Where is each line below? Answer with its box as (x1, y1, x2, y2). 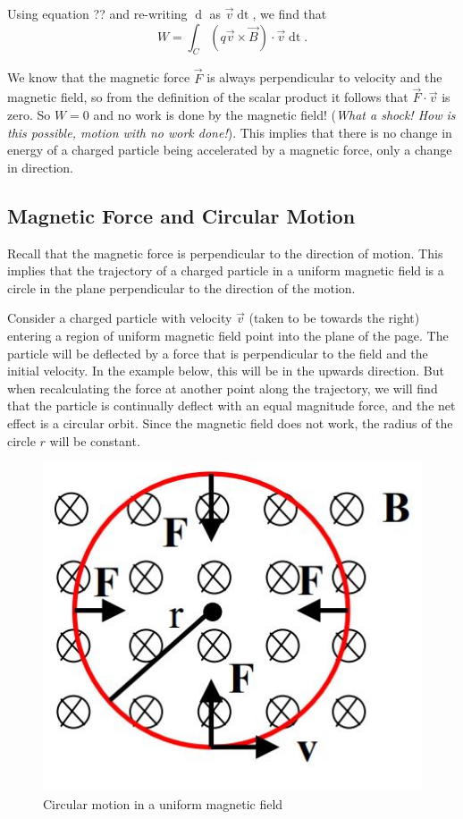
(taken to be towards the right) (248, 308, 420, 327)
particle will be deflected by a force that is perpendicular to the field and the (7, 343, 428, 362)
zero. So (7, 106, 51, 124)
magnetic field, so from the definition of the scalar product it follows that (7, 88, 408, 106)
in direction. (7, 157, 73, 176)
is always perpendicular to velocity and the (206, 68, 442, 87)
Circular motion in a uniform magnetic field (43, 794, 283, 813)
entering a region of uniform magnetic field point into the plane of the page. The (7, 325, 449, 344)
